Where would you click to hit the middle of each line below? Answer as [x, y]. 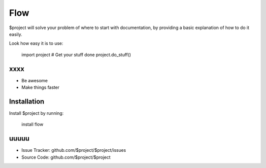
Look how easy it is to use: [36, 43]
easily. [16, 34]
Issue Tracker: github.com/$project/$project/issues [74, 150]
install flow [33, 124]
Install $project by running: [36, 113]
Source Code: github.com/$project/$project [66, 157]
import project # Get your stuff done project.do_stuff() [76, 55]
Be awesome [34, 80]
